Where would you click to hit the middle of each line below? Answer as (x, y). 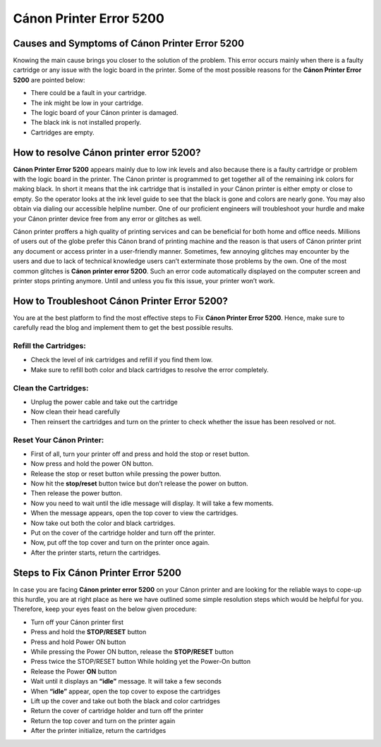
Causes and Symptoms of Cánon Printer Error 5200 (129, 43)
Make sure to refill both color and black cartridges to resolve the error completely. (150, 369)
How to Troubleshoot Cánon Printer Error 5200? (121, 301)
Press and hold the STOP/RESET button (89, 632)
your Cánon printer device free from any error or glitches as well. (108, 218)
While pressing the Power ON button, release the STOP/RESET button (132, 652)
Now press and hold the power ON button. (92, 464)
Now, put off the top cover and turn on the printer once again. (120, 543)
